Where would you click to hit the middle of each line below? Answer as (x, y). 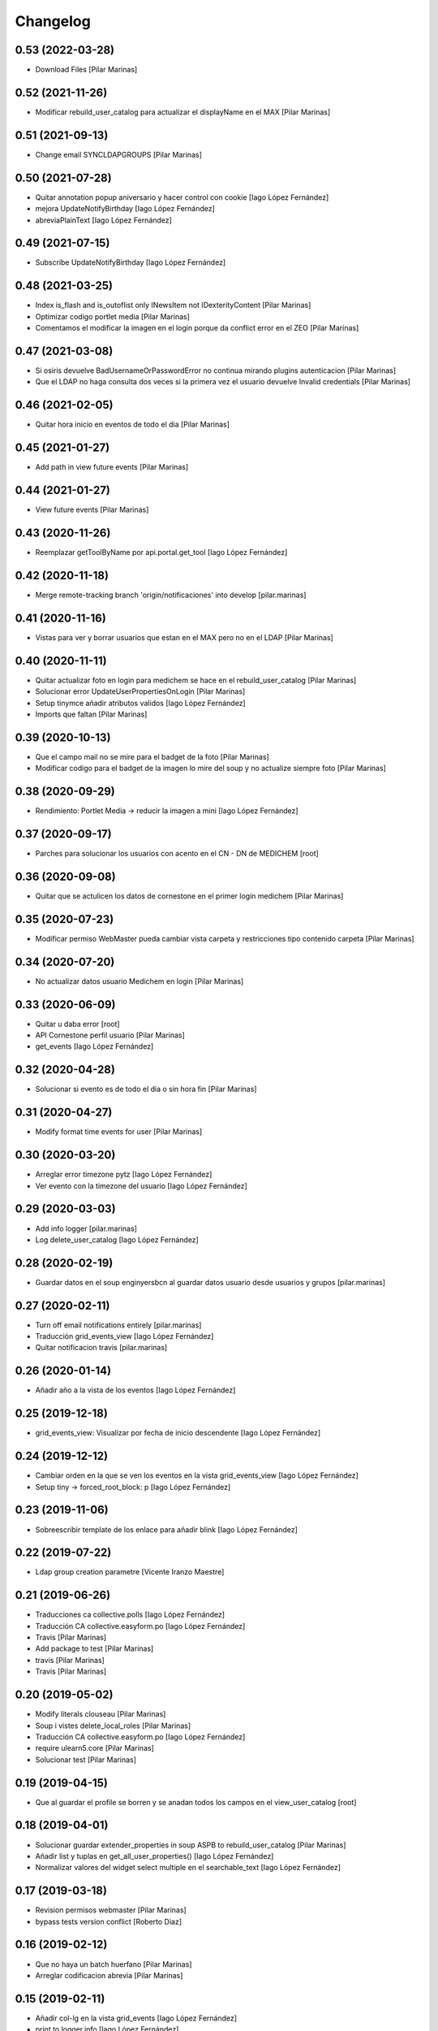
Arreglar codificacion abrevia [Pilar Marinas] (109, 1975)
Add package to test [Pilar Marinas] (94, 1648)
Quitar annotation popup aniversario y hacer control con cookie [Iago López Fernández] (182, 197)
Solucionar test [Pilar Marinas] (86, 1760)
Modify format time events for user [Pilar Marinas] (119, 1132)
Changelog (53, 21)
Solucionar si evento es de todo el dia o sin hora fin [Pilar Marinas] (146, 1089)
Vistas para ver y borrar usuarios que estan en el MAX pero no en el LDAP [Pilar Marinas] (185, 637)
